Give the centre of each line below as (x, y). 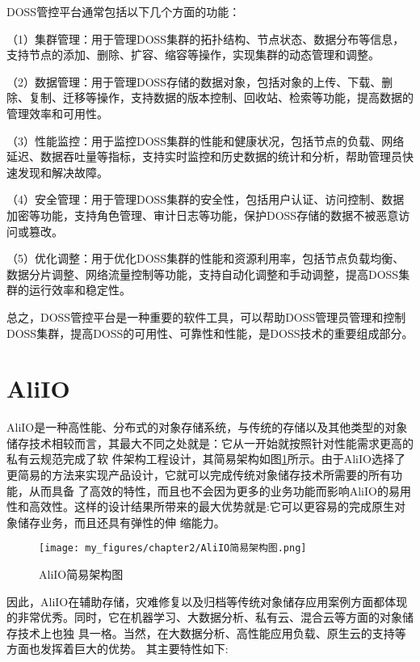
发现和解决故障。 (63, 172)
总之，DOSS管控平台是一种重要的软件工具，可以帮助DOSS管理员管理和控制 (206, 316)
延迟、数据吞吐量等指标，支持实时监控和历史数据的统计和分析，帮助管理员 (204, 156)
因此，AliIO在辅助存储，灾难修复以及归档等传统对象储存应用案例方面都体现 (207, 601)
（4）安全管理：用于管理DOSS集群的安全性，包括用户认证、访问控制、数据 (206, 199)
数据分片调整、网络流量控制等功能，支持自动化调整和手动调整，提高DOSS (203, 274)
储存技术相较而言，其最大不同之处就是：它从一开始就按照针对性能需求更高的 (210, 443)
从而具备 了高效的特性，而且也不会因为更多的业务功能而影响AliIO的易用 (220, 490)
